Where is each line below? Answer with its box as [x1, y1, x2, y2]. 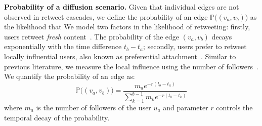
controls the [216, 102, 253, 112]
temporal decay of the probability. [4, 112, 110, 122]
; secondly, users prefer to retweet [143, 41, 247, 52]
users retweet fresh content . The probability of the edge [4, 31, 180, 41]
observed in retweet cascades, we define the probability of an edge [4, 11, 208, 22]
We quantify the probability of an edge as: [4, 71, 135, 81]
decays [211, 31, 232, 41]
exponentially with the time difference [4, 41, 122, 52]
